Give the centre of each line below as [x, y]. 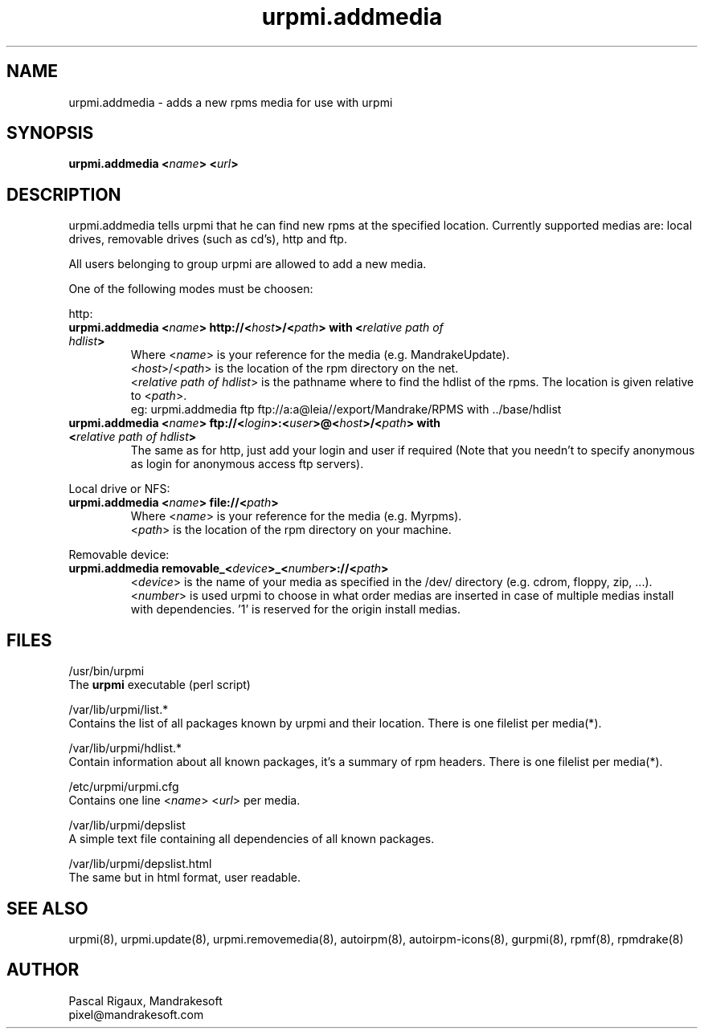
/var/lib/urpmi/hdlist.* [125, 748]
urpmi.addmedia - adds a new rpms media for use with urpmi [231, 102]
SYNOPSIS [50, 133]
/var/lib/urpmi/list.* [119, 710]
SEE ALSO [47, 908]
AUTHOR [43, 970]
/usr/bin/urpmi [106, 671]
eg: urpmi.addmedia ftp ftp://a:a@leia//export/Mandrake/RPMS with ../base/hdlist [346, 410]
